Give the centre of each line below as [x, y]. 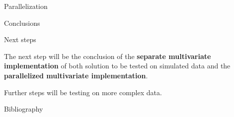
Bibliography [24, 109]
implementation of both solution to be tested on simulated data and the [117, 66]
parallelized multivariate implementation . [76, 75]
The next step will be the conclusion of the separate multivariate [108, 56]
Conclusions [22, 23]
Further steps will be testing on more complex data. [83, 92]
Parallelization [26, 6]
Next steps [20, 39]
